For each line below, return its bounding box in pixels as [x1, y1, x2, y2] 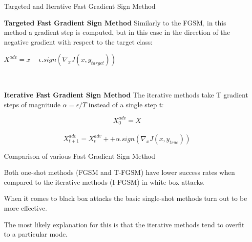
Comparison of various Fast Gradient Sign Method [4, 150, 155, 161]
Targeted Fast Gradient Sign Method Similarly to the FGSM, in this [4, 17, 226, 27]
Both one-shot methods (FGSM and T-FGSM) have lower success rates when [4, 167, 235, 177]
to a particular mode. [4, 229, 68, 239]
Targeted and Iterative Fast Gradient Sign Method [4, 1, 156, 11]
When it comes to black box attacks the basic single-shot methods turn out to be [4, 193, 247, 203]
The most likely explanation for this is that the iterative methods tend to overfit [4, 219, 245, 229]
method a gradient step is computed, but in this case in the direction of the [4, 27, 230, 37]
